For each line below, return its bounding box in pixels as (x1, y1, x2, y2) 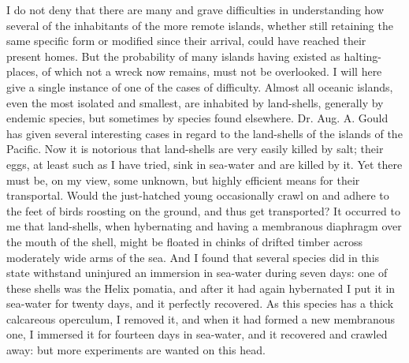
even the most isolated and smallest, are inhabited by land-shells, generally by (6, 94, 384, 110)
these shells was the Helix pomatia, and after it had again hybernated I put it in (6, 279, 396, 296)
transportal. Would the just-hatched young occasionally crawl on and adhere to (6, 187, 389, 204)
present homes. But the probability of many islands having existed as (6, 47, 340, 64)
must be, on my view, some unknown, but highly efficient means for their (6, 171, 360, 188)
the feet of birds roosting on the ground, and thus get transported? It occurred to (6, 202, 400, 219)
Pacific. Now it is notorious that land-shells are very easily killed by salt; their (6, 140, 384, 157)
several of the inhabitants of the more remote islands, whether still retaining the (6, 17, 393, 33)
